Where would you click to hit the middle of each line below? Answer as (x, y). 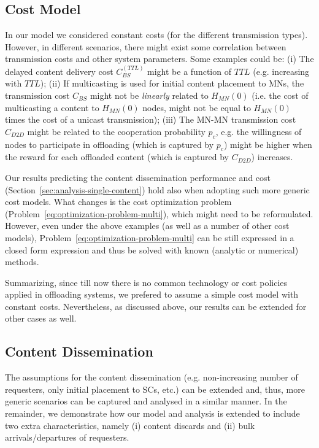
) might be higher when (268, 144)
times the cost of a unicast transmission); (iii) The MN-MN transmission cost (151, 119)
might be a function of (189, 71)
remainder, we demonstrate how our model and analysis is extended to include (152, 413)
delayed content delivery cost (59, 71)
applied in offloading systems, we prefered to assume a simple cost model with (152, 294)
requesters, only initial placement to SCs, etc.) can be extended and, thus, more (155, 389)
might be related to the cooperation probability (116, 131)
